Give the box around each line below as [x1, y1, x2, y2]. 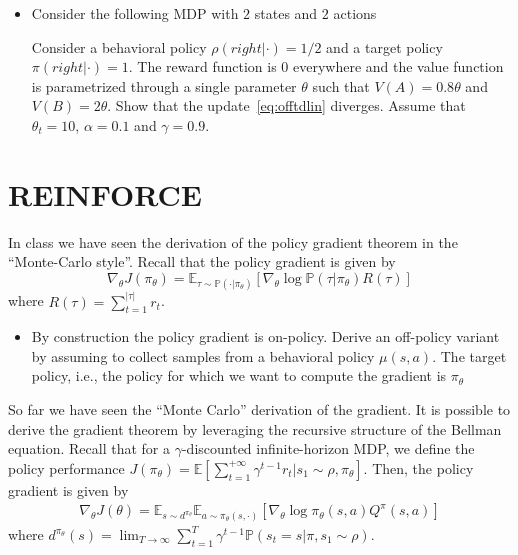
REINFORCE [8, 173, 203, 214]
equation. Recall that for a [8, 438, 171, 459]
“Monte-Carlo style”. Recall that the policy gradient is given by [8, 251, 396, 272]
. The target [432, 345, 507, 366]
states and [254, 3, 318, 23]
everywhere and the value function [292, 56, 504, 77]
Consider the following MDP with [31, 3, 239, 23]
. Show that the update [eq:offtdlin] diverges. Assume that [107, 95, 466, 116]
